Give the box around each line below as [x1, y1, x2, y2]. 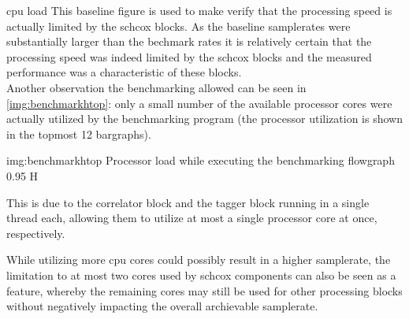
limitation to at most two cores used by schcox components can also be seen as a [6, 266, 396, 283]
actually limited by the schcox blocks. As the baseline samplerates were [6, 17, 351, 34]
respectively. [6, 224, 65, 241]
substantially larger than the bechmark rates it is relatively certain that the [6, 33, 372, 50]
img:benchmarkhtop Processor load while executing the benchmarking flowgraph [6, 152, 395, 169]
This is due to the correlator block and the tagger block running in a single [6, 194, 370, 210]
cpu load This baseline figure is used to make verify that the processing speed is [6, 2, 392, 18]
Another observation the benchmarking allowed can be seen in [6, 79, 307, 95]
